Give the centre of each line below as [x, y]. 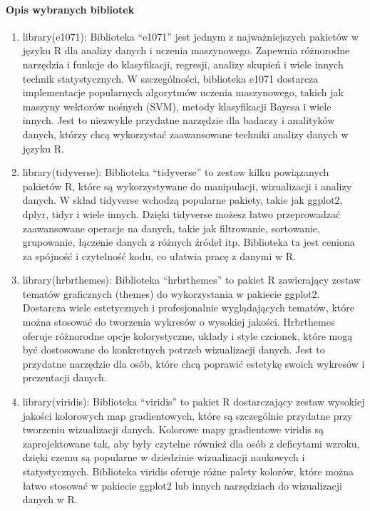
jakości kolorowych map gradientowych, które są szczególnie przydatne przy [187, 415]
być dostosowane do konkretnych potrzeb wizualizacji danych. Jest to [174, 350]
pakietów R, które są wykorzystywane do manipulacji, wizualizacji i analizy [187, 186]
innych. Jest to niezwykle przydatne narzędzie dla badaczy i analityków [179, 120]
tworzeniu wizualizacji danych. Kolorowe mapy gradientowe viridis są [173, 429]
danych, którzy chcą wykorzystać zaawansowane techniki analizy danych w [185, 134]
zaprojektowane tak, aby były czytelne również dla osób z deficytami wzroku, [191, 443]
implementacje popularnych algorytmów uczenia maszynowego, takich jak [183, 92]
